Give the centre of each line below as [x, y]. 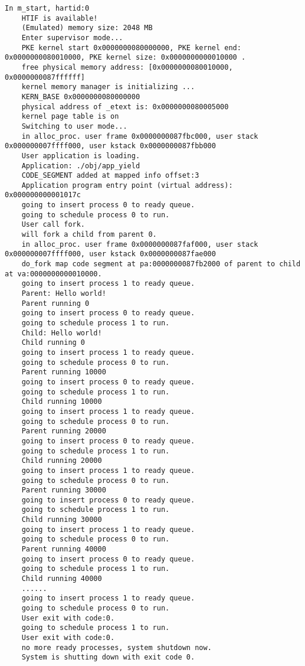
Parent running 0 [55, 303]
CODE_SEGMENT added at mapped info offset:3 [110, 176]
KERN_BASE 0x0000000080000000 [81, 97]
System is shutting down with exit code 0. [108, 657]
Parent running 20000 [64, 431]
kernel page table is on [70, 117]
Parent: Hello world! [64, 294]
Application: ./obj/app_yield [81, 166]
